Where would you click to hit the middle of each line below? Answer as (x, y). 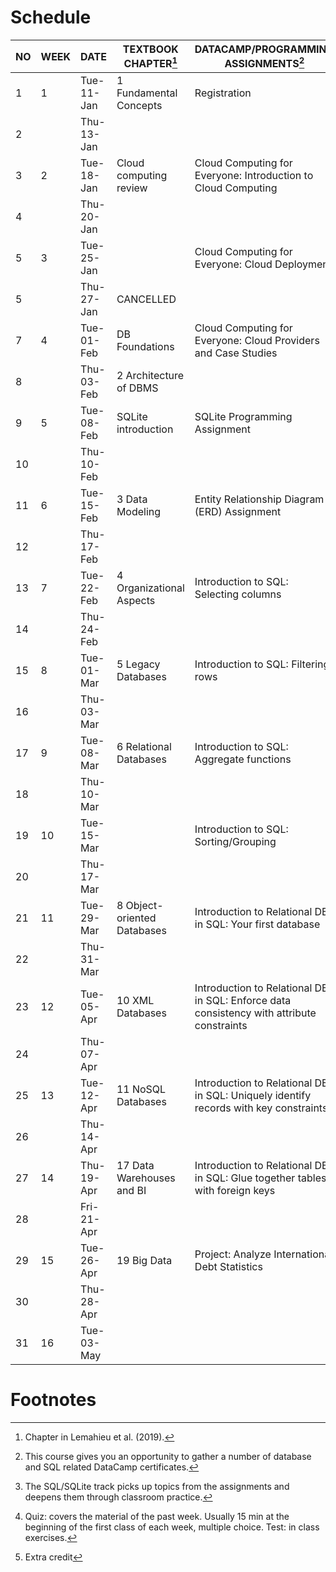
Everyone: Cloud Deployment (263, 264)
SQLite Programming (243, 417)
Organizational (150, 588)
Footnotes (53, 1400)
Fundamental (147, 93)
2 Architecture (150, 376)
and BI (131, 1191)
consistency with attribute (255, 1013)
